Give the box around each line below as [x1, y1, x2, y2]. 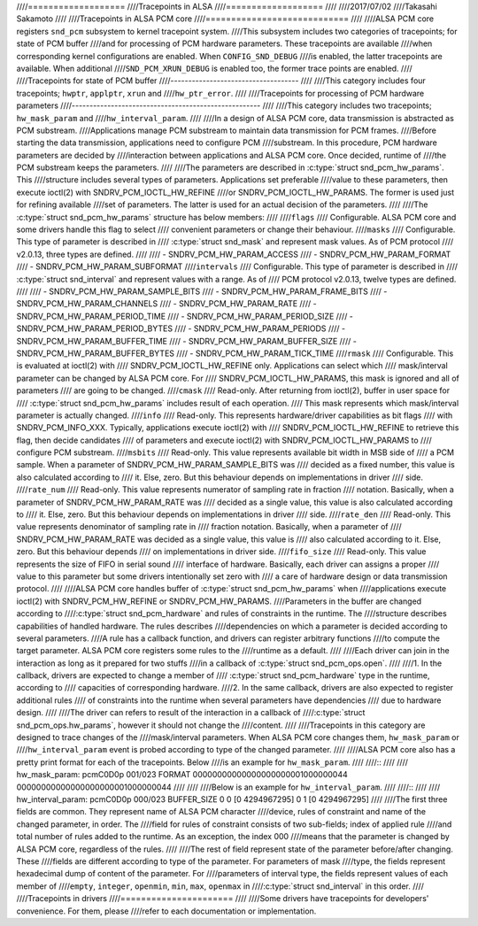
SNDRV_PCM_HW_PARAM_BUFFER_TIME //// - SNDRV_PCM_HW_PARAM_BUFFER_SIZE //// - [16, 336, 358, 346]
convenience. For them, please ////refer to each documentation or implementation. [16, 906, 317, 916]
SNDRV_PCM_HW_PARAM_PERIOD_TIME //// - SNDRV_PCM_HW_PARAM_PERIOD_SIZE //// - [16, 311, 354, 321]
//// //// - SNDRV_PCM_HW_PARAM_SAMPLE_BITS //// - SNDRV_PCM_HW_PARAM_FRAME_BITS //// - [16, 286, 388, 297]
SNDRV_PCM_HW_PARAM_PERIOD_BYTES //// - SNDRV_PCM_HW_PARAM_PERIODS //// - [16, 323, 346, 334]
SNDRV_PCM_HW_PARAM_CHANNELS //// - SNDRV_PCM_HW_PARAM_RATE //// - [16, 298, 318, 309]
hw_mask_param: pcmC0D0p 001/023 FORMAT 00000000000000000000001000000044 [16, 769, 349, 780]
